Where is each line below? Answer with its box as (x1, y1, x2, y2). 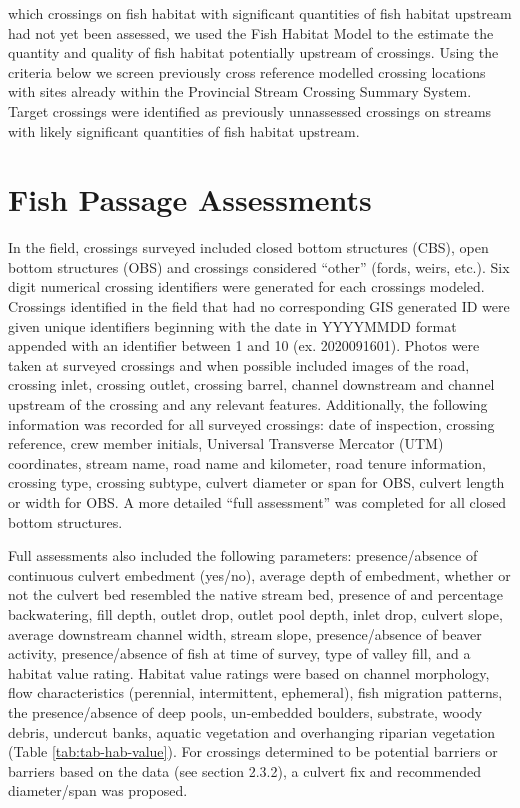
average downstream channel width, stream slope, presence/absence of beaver (8, 623, 482, 644)
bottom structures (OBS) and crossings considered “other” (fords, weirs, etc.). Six (8, 256, 510, 277)
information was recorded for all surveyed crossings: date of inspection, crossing (8, 413, 495, 434)
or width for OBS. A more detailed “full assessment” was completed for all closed (8, 492, 507, 512)
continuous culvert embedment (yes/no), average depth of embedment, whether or (8, 564, 511, 585)
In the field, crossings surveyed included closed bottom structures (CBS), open (8, 237, 489, 258)
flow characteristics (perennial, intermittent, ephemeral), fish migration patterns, (8, 682, 503, 703)
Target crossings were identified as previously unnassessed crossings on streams (8, 100, 492, 121)
